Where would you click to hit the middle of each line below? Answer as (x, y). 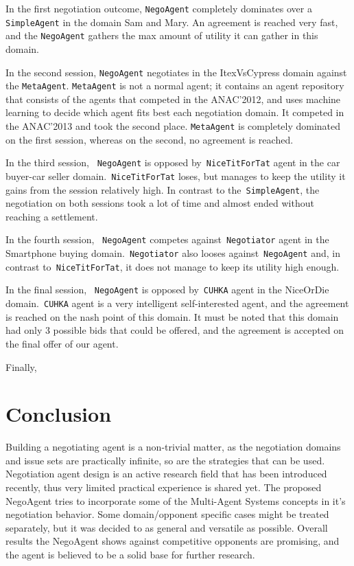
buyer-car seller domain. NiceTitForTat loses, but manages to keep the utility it (176, 176)
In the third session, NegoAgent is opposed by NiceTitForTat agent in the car (173, 162)
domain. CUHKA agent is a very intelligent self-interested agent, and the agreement (177, 303)
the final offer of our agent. (62, 343)
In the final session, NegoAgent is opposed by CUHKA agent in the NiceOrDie (167, 290)
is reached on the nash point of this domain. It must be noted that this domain (172, 316)
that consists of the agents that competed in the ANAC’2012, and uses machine (173, 99)
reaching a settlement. (52, 216)
